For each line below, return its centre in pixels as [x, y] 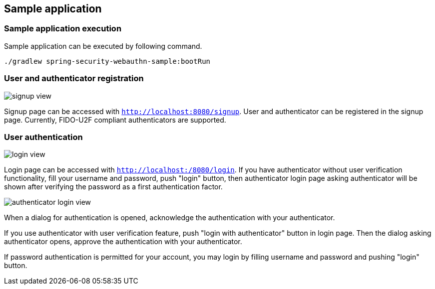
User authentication [43, 137]
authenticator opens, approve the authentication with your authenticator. [123, 242]
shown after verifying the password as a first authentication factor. [113, 187]
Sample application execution [63, 29]
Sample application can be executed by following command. [103, 46]
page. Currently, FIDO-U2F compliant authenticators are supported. [115, 120]
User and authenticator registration [74, 78]
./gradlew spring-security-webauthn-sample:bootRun [107, 61]
